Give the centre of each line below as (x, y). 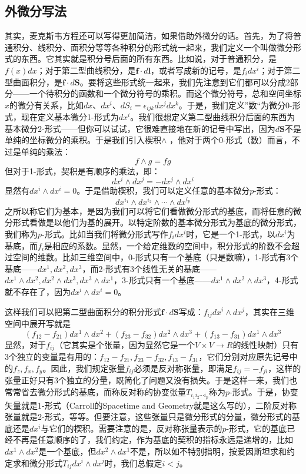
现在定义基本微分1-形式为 (70, 117)
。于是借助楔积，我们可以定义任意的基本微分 (163, 190)
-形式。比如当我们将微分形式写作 (105, 233)
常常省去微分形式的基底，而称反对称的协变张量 (95, 391)
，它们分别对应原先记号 (244, 357)
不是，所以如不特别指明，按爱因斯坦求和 (209, 451)
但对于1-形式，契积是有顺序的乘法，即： (82, 170)
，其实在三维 (269, 311)
